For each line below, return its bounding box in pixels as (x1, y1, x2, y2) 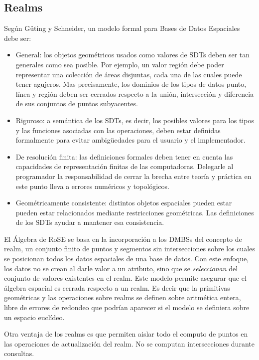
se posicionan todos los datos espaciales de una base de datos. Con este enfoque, (4, 253, 249, 264)
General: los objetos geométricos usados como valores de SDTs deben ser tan (15, 49, 250, 60)
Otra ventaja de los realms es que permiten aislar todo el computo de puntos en (4, 329, 248, 339)
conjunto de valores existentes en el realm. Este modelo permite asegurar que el (4, 273, 247, 283)
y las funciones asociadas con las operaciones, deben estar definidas (15, 125, 221, 135)
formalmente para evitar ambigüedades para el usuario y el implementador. (15, 135, 246, 145)
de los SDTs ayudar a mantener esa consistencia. (15, 217, 164, 227)
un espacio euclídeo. (4, 312, 65, 322)
